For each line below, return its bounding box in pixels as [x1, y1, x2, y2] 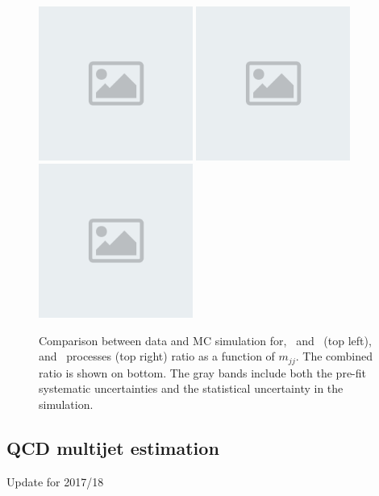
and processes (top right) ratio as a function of [39, 348, 275, 365]
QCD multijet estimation [6, 436, 219, 460]
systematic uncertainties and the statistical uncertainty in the [39, 380, 344, 397]
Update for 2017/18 [6, 473, 104, 490]
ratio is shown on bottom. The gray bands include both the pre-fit [39, 364, 366, 381]
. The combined [295, 348, 373, 365]
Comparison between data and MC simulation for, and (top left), [39, 331, 372, 348]
